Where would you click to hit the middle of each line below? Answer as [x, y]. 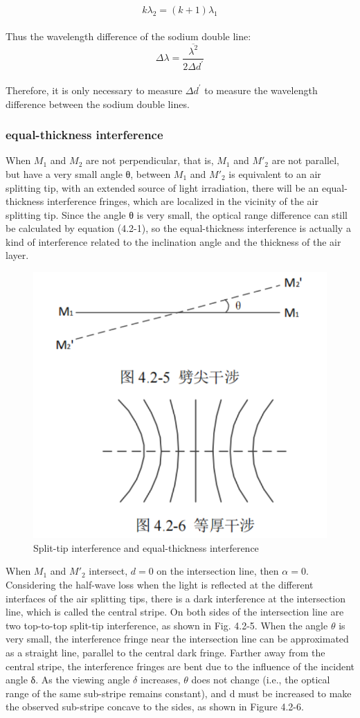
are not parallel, [306, 160]
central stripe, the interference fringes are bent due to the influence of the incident [180, 666]
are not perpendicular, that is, [150, 160]
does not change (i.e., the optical [261, 680]
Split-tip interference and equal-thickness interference [146, 547]
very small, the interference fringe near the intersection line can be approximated [177, 639]
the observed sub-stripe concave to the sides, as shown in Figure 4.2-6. [155, 707]
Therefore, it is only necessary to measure [94, 90]
